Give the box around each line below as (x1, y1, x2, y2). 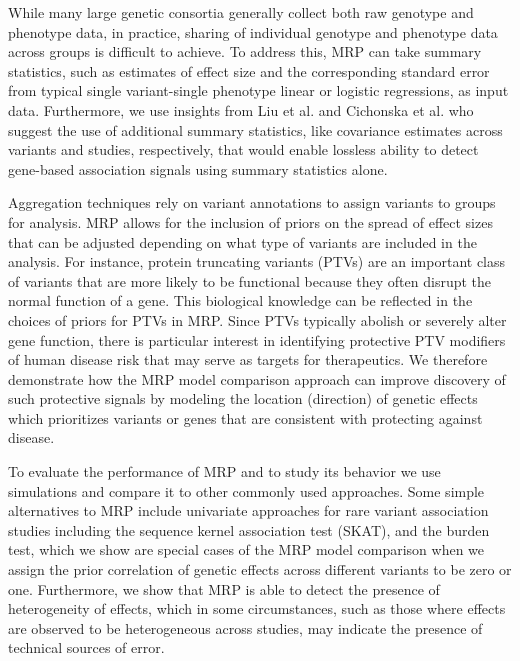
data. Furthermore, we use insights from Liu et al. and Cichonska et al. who (8, 99, 474, 120)
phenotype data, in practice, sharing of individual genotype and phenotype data (8, 21, 498, 42)
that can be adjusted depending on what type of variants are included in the (8, 231, 477, 252)
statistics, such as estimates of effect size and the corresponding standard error (8, 60, 490, 81)
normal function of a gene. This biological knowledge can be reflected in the (8, 290, 473, 311)
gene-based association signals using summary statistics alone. (8, 158, 388, 179)
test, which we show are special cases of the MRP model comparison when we (8, 539, 485, 560)
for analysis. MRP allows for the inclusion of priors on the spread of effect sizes (8, 211, 493, 232)
